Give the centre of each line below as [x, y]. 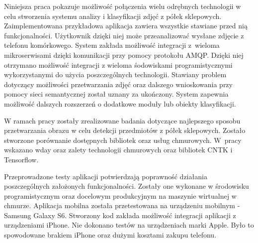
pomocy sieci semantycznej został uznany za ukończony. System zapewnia [116, 94]
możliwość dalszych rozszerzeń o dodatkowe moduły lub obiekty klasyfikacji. [120, 103]
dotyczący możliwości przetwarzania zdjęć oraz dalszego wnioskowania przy [118, 84]
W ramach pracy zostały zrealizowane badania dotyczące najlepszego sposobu [122, 120]
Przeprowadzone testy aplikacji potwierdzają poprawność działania [106, 176]
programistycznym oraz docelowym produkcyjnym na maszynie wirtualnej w [120, 195]
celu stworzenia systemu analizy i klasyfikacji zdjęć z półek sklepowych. [113, 16]
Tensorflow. [21, 159]
